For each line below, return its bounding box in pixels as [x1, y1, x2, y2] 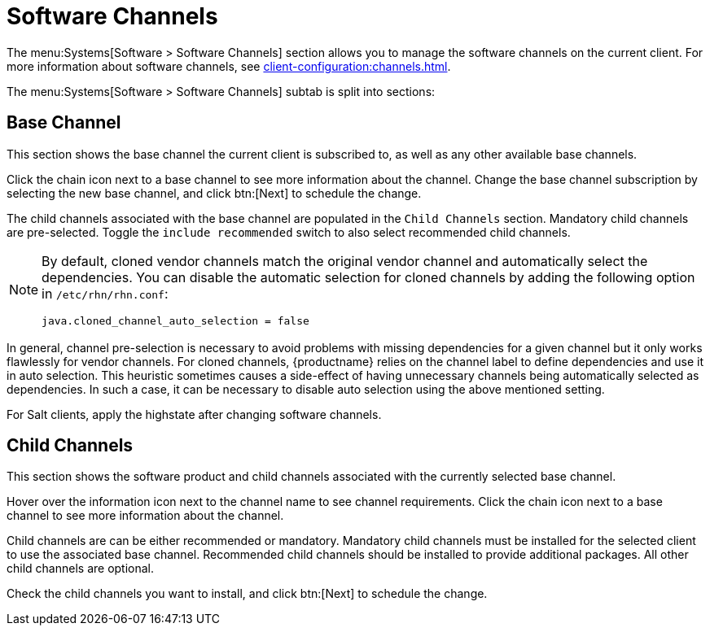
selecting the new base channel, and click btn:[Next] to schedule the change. [7, 185, 422, 200]
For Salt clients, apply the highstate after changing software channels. [7, 407, 382, 421]
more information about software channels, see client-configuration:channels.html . [7, 59, 451, 73]
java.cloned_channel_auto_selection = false [42, 314, 309, 327]
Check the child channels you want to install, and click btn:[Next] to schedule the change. [7, 586, 488, 601]
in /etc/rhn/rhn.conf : [42, 285, 169, 302]
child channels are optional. [7, 561, 155, 576]
